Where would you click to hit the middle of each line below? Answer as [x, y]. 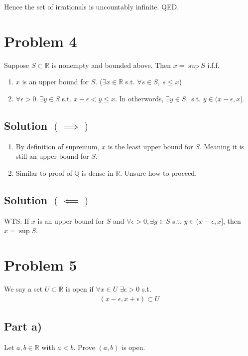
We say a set [23, 289]
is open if [79, 289]
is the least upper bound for [150, 146]
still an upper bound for [52, 156]
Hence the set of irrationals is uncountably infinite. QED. [92, 6]
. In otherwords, [139, 98]
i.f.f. [213, 65]
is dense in [97, 173]
